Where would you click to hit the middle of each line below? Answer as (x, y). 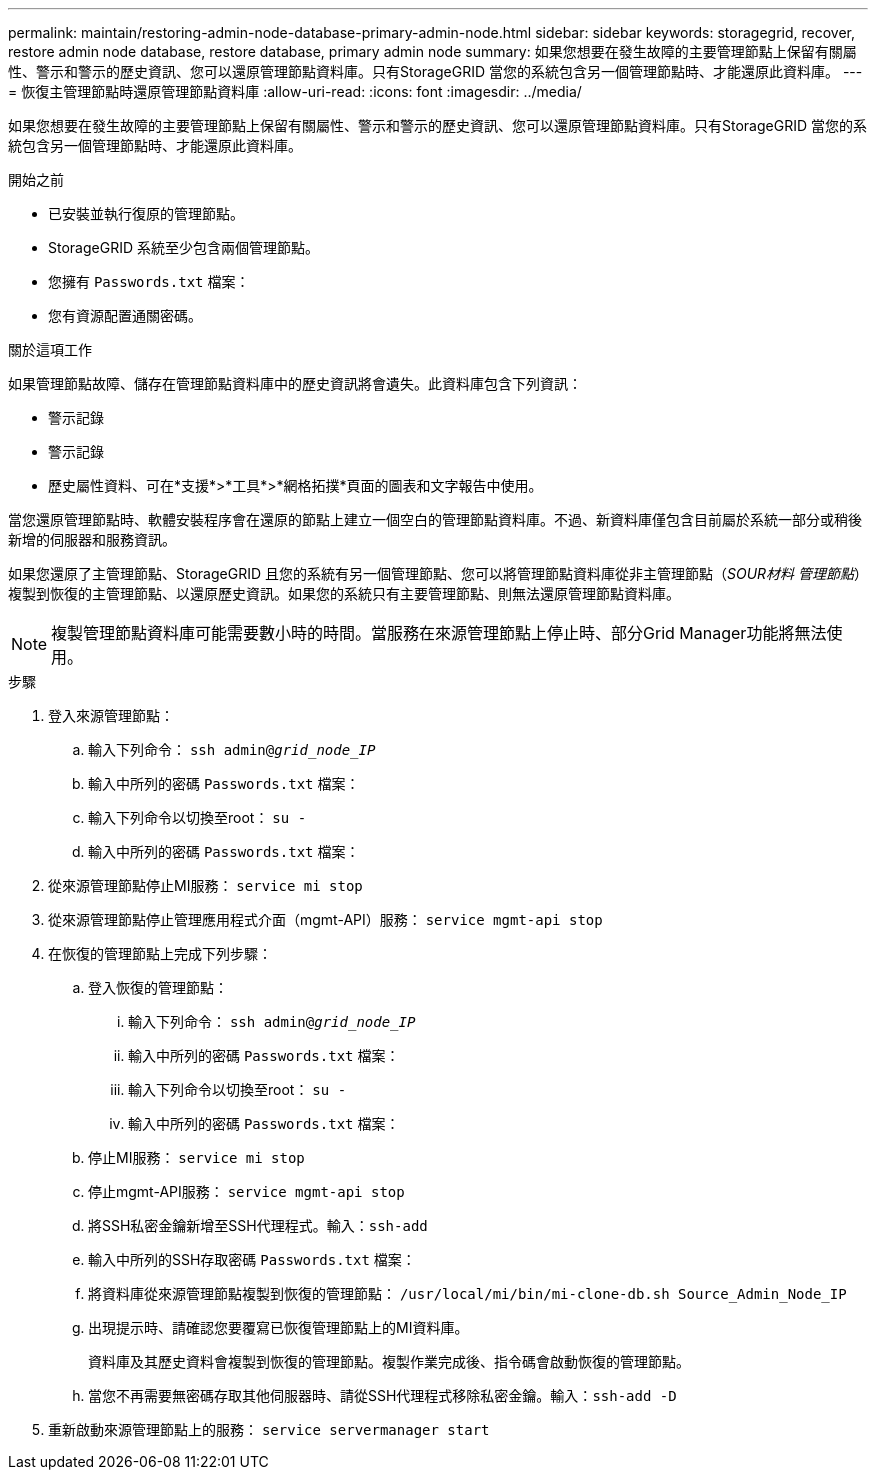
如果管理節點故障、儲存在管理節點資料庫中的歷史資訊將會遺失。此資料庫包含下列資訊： (295, 383)
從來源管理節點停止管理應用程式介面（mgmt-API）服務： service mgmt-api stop (325, 919)
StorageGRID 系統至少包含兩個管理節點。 (183, 247)
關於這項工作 (50, 349)
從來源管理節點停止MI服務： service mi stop (205, 885)
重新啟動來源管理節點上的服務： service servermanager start (269, 1429)
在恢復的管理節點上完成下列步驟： (160, 953)
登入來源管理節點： (111, 715)
